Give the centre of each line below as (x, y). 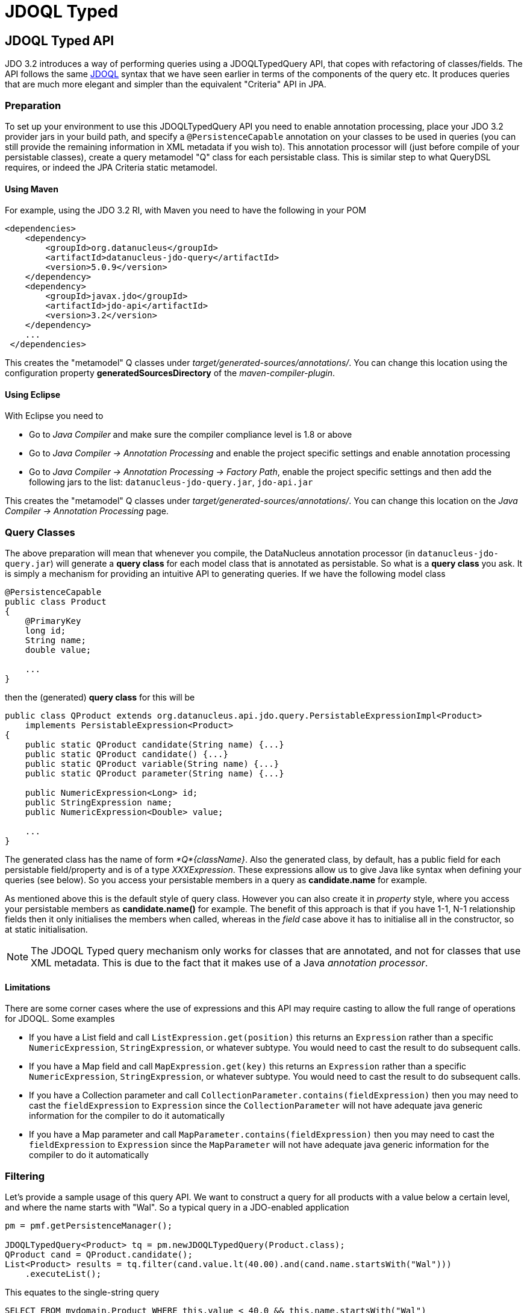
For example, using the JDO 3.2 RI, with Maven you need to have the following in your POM (186, 210)
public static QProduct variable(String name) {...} (152, 764)
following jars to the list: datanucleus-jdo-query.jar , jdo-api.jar (171, 482)
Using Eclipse (33, 394)
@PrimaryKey (53, 621)
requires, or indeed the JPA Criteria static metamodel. (111, 167)
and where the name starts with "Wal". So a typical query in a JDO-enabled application (177, 1208)
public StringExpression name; (99, 803)
